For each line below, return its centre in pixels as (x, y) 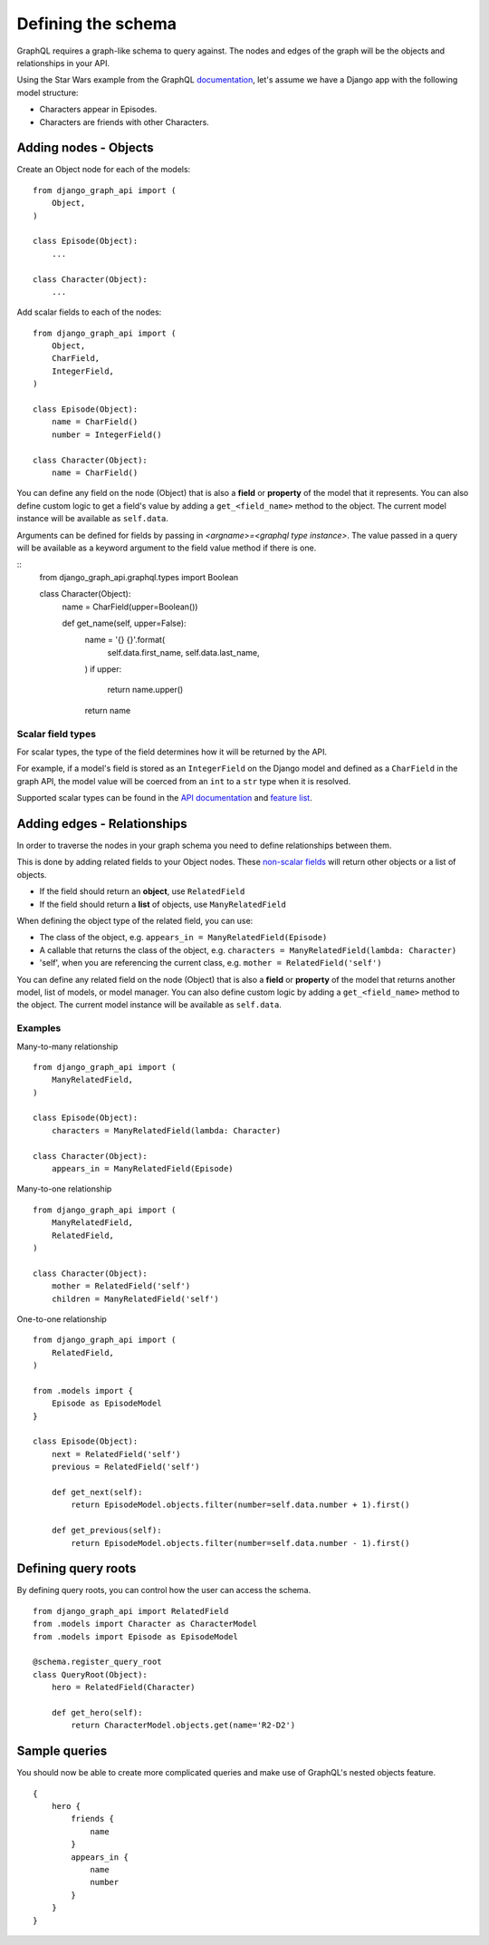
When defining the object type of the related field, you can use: (135, 921)
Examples (39, 1028)
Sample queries (62, 1751)
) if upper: (103, 669)
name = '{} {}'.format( (125, 640)
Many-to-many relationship (67, 1046)
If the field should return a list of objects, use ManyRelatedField (163, 904)
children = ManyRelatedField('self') (135, 1298)
